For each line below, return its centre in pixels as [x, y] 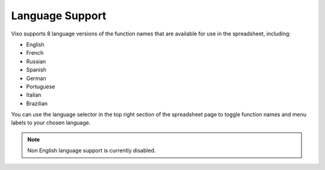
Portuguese [41, 87]
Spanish [36, 70]
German [36, 78]
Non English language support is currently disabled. [91, 151]
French [35, 53]
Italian [34, 95]
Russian [36, 61]
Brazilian [37, 103]
